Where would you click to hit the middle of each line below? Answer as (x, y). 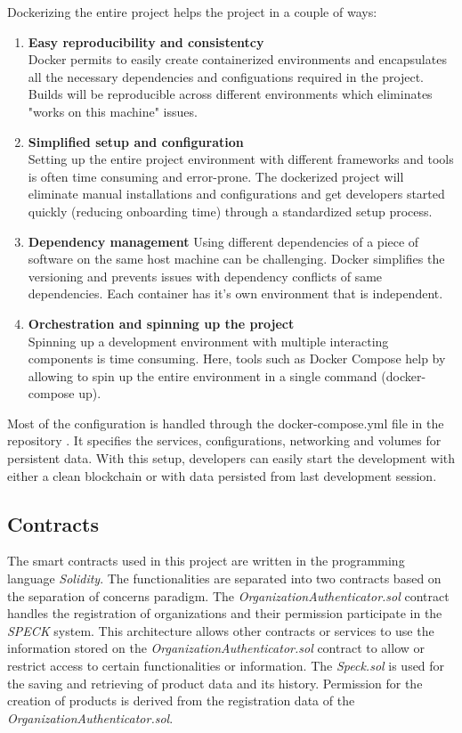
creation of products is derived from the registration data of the (181, 700)
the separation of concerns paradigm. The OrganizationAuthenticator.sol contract (228, 595)
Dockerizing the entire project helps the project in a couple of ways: (192, 12)
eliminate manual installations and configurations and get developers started (236, 194)
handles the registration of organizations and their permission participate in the (225, 613)
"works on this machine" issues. (113, 111)
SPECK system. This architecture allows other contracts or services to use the (221, 630)
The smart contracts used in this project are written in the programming (206, 561)
